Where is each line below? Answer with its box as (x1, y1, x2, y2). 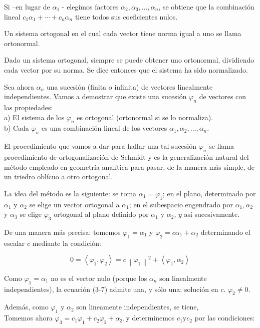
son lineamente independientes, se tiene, (76, 301, 199, 312)
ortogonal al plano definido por (54, 209, 149, 219)
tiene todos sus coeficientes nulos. (75, 11, 178, 22)
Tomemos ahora (4, 312, 53, 323)
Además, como (4, 301, 49, 312)
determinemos (132, 312, 175, 323)
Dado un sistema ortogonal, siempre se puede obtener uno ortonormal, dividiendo (4, 55, 254, 65)
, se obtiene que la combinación (158, 2, 254, 12)
